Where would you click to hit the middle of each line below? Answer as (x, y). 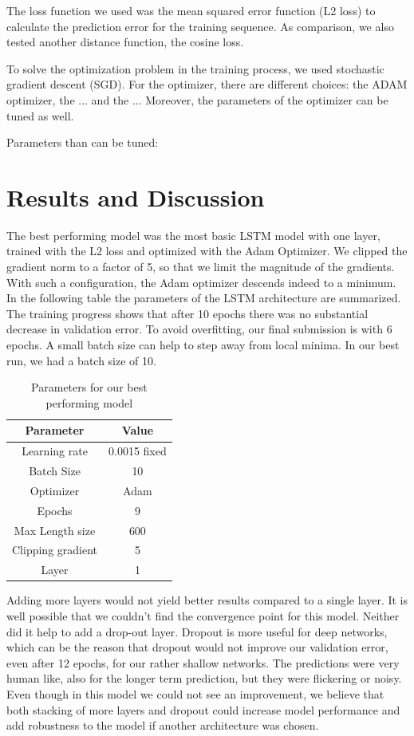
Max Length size (55, 530)
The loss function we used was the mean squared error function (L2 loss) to (191, 10)
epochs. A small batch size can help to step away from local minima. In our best (203, 345)
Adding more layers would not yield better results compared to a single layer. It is (207, 600)
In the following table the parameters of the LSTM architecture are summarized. (204, 298)
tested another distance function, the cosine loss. (125, 42)
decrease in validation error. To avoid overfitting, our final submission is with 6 (199, 329)
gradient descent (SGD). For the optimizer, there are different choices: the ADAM (207, 84)
